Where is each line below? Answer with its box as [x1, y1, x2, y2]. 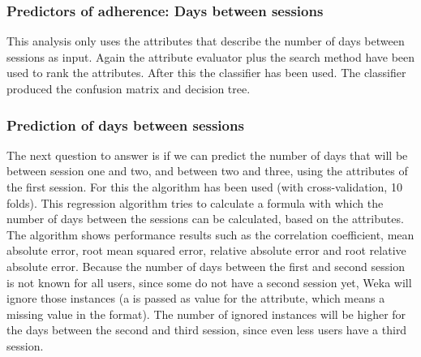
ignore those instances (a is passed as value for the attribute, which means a [6, 290, 385, 307]
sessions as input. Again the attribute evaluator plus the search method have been [6, 48, 415, 65]
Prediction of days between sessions [6, 114, 244, 135]
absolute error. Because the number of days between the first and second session [6, 257, 405, 274]
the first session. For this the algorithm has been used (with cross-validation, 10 [6, 178, 402, 195]
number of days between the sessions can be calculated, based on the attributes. [6, 210, 404, 227]
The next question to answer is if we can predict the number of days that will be [6, 146, 408, 163]
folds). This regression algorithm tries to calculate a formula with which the [6, 194, 384, 211]
